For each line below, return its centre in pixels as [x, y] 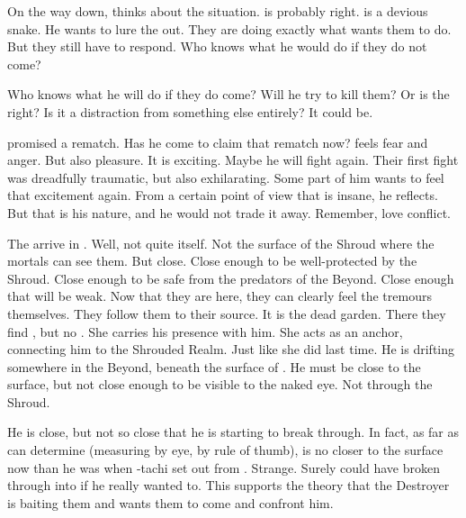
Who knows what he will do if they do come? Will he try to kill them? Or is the [229, 94]
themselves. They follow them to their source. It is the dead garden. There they [227, 313]
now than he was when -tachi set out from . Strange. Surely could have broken [224, 467]
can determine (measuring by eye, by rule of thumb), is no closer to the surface [225, 450]
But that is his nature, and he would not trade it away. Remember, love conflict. [229, 212]
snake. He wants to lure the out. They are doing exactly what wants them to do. [229, 28]
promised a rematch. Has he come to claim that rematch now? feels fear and [218, 142]
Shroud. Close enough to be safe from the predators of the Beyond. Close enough [231, 278]
